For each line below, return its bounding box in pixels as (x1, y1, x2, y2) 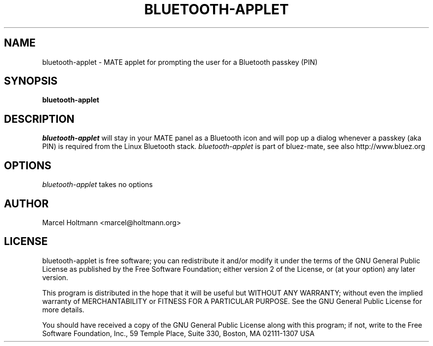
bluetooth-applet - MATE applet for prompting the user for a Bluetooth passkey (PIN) (42, 57, 318, 66)
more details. (42, 305, 85, 314)
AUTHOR (4, 197, 49, 210)
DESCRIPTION (4, 112, 75, 125)
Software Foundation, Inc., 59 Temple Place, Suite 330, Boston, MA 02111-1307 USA (42, 329, 315, 338)
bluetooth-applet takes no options (42, 180, 153, 189)
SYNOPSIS (4, 75, 58, 88)
